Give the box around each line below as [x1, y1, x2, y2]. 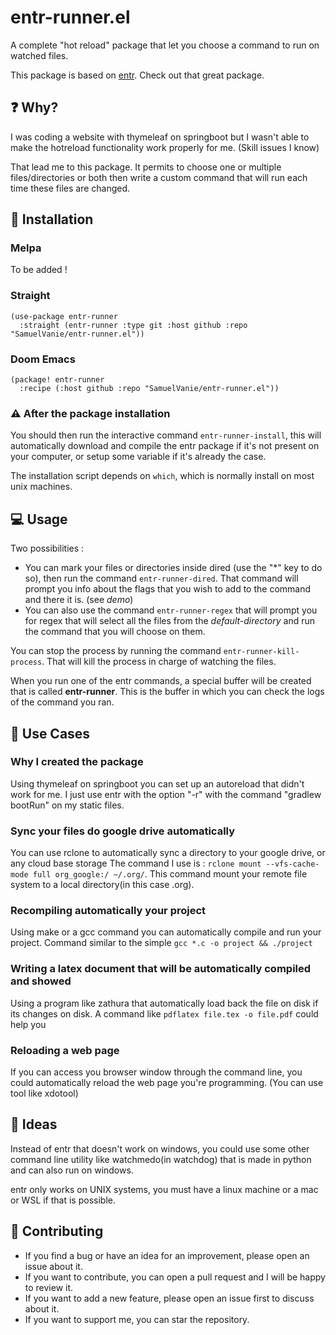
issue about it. [24, 1260, 83, 1272]
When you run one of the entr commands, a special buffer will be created [10, 675, 312, 687]
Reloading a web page [10, 1043, 120, 1057]
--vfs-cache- [265, 859, 320, 870]
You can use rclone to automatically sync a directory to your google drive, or [10, 847, 326, 859]
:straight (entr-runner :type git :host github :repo [19, 320, 248, 330]
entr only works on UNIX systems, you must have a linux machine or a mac [10, 1183, 319, 1195]
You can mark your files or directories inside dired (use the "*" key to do [24, 562, 323, 574]
